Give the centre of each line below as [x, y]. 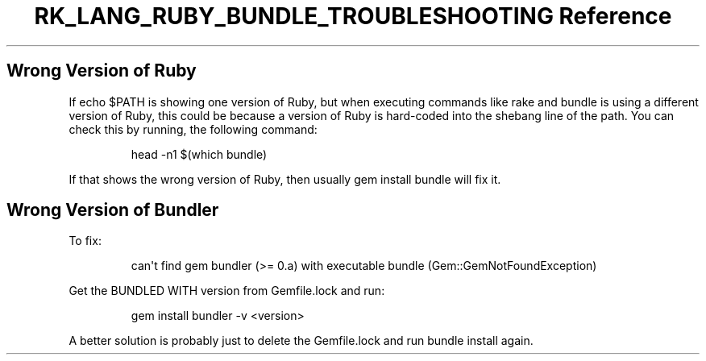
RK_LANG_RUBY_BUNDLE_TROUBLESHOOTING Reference [353, 16]
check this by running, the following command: [193, 129]
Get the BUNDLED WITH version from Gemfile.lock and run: [227, 291]
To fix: [85, 241]
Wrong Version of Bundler [113, 210]
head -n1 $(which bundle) [199, 154]
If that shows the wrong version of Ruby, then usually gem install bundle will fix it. [285, 179]
